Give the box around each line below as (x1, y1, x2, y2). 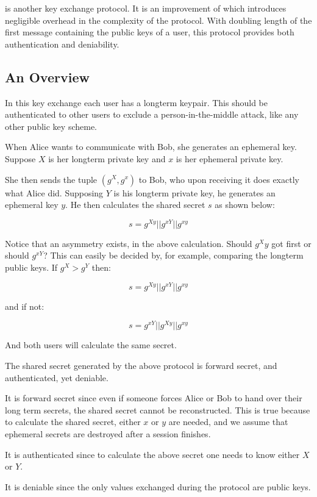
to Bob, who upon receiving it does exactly (138, 173, 299, 185)
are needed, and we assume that (168, 415, 288, 428)
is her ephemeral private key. (176, 152, 283, 165)
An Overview (5, 67, 90, 86)
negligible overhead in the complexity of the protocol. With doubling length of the (5, 13, 312, 26)
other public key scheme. (5, 120, 97, 132)
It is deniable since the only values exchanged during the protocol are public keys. (5, 480, 311, 493)
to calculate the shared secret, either (5, 415, 141, 428)
